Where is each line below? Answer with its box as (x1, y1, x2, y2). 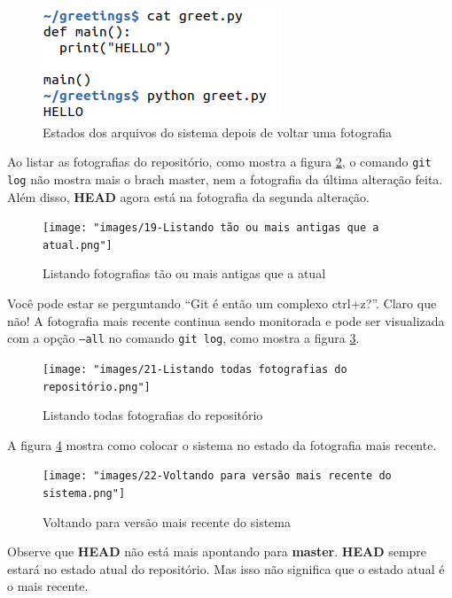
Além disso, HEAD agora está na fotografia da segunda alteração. (7, 187, 370, 206)
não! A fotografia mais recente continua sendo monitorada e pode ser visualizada (7, 311, 445, 330)
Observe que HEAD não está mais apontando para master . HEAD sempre (7, 542, 427, 561)
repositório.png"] (43, 380, 151, 393)
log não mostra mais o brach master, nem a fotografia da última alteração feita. (7, 169, 443, 188)
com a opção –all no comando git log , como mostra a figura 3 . (7, 329, 360, 347)
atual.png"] (43, 238, 113, 252)
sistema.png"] (43, 487, 126, 500)
